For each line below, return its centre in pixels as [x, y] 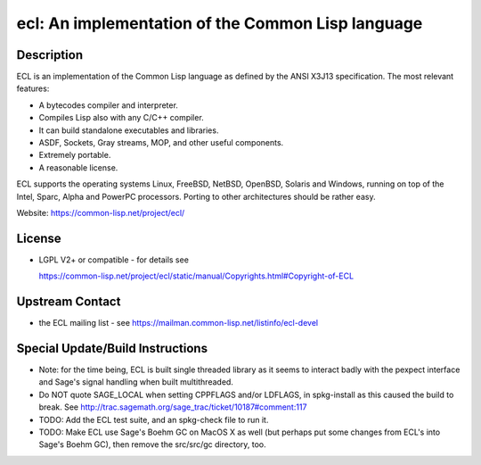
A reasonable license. [78, 167]
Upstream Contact [69, 302]
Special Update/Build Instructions [112, 348]
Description [50, 55]
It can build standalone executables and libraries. [129, 130]
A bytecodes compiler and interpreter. [108, 105]
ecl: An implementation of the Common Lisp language [220, 23]
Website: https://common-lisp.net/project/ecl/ [101, 212]
